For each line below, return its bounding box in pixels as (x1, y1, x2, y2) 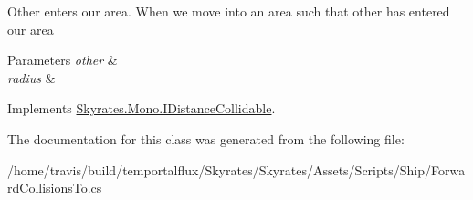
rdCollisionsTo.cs (7, 178, 102, 197)
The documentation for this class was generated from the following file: (7, 129, 405, 148)
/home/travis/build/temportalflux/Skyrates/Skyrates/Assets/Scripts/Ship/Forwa (7, 160, 466, 179)
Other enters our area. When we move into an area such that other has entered (7, 2, 450, 20)
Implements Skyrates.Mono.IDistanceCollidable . (7, 99, 276, 118)
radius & (7, 68, 56, 87)
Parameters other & (7, 50, 118, 69)
